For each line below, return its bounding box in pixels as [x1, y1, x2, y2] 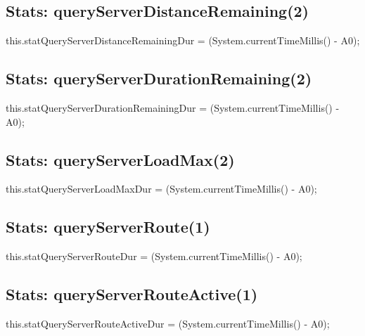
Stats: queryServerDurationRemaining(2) [6, 67, 312, 89]
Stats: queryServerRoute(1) [6, 216, 210, 238]
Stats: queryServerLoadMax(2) [6, 148, 235, 170]
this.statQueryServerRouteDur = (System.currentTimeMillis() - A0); [6, 249, 302, 264]
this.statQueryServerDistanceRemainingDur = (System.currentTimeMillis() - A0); [6, 33, 360, 48]
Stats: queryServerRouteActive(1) [6, 283, 258, 305]
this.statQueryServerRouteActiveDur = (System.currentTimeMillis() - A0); [6, 316, 330, 330]
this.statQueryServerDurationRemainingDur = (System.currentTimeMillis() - [6, 101, 340, 115]
